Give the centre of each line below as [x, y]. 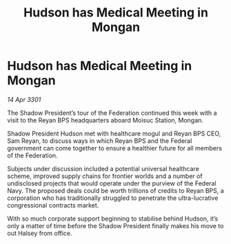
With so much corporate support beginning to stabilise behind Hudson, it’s [113, 219]
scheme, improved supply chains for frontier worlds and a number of [105, 176]
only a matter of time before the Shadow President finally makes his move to [115, 225]
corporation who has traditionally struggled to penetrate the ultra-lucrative [113, 198]
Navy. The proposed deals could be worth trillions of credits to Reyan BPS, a [115, 190]
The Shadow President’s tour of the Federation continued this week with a [112, 113]
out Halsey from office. [40, 233]
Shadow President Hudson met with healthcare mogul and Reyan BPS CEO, [114, 133]
